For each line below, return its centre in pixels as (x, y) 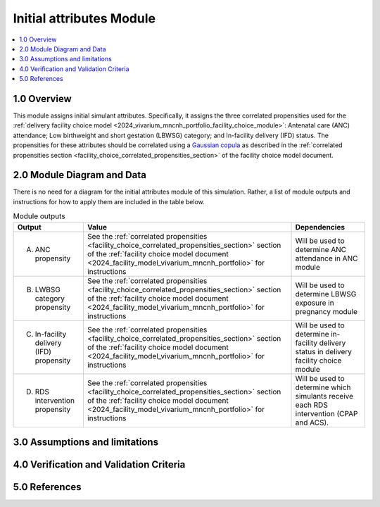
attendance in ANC (327, 258)
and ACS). (312, 423)
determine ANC (321, 249)
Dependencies (320, 227)
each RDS (312, 405)
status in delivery (323, 351)
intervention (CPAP (327, 413)
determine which (323, 387)
